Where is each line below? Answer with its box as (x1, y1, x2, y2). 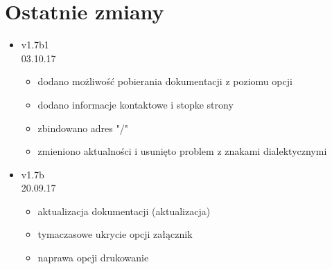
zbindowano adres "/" (37, 120, 128, 135)
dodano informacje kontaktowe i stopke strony (37, 97, 234, 111)
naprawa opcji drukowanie (37, 250, 149, 265)
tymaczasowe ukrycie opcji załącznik (37, 227, 193, 241)
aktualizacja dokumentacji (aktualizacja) (37, 203, 211, 218)
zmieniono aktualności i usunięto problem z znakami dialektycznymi (37, 144, 327, 158)
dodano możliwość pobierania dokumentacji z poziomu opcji (37, 74, 292, 89)
